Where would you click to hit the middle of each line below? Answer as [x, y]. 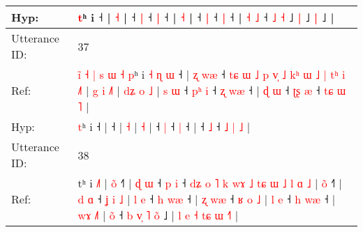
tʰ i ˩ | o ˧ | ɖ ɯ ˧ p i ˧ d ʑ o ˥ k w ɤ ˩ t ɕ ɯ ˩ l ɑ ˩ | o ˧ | [210, 183]
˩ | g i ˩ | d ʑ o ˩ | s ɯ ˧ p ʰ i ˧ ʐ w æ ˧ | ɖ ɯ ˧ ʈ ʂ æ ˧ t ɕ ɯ [212, 90]
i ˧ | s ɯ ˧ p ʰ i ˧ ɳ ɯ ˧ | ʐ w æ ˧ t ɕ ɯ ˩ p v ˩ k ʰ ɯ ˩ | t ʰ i [212, 74]
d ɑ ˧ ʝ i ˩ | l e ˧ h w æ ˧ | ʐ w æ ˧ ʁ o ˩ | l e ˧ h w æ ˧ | [207, 199]
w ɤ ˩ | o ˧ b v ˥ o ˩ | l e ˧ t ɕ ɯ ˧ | [158, 215]
